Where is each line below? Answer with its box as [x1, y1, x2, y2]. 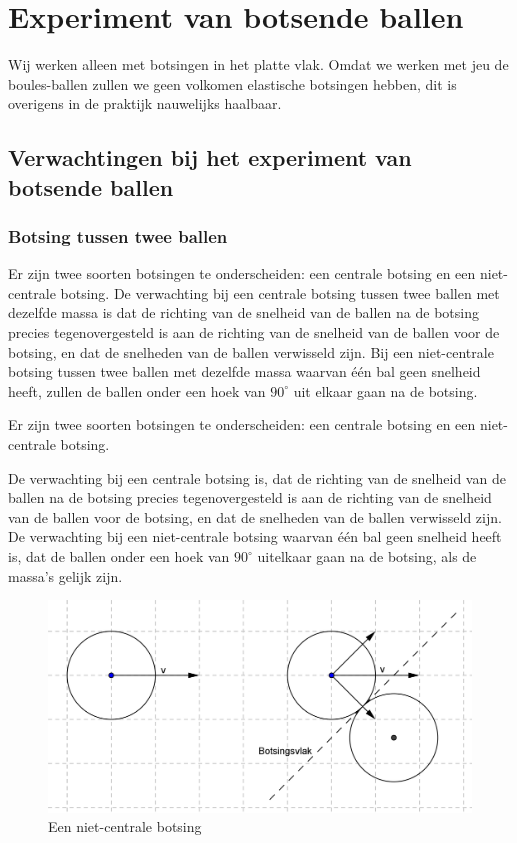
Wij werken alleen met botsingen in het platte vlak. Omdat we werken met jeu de [8, 54, 509, 75]
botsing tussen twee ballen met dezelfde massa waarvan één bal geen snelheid [8, 361, 481, 382]
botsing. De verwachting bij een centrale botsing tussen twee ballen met [60, 282, 500, 303]
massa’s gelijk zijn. [8, 565, 123, 586]
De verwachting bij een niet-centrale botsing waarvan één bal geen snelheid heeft [8, 526, 502, 547]
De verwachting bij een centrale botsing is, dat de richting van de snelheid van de [8, 467, 506, 488]
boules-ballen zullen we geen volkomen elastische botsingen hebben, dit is [8, 73, 457, 94]
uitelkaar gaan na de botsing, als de [257, 546, 477, 567]
